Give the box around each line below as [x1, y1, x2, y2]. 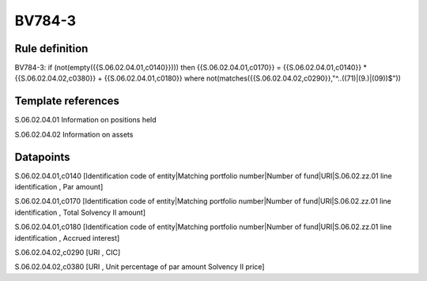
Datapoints [14, 150, 70, 163]
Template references [14, 95, 120, 108]
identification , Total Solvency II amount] [14, 208, 146, 217]
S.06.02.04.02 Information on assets [14, 129, 134, 139]
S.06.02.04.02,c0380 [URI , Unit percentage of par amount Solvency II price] [14, 262, 265, 272]
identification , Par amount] [14, 182, 104, 192]
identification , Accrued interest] [14, 233, 120, 242]
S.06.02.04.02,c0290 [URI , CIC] [14, 248, 121, 257]
